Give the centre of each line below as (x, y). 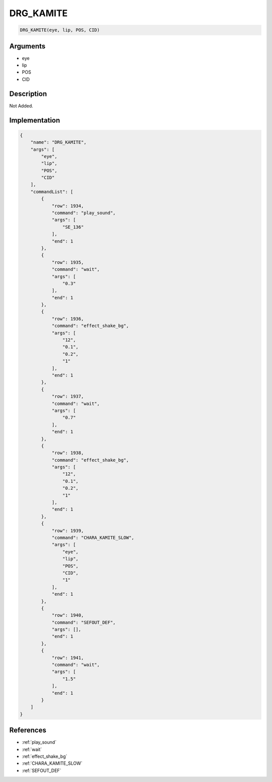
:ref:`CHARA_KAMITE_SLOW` (52, 763)
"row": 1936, (68, 319)
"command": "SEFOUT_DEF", (84, 622)
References (28, 730)
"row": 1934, (68, 206)
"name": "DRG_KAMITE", (58, 142)
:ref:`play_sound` (39, 742)
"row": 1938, (68, 453)
